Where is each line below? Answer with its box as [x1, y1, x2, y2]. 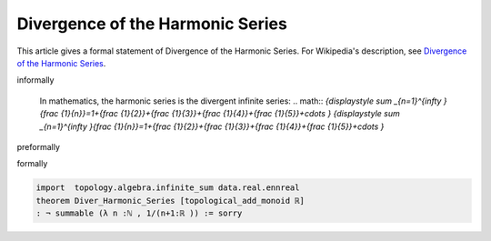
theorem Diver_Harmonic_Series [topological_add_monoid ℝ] [35, 196, 305, 206]
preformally [16, 141, 61, 152]
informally [16, 75, 55, 85]
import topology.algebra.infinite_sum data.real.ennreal [35, 183, 300, 193]
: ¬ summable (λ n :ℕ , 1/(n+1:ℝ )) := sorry [35, 208, 243, 218]
